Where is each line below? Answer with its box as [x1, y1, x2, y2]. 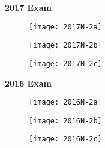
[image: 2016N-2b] [29, 116, 102, 125]
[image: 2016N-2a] [29, 98, 102, 107]
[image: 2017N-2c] [29, 59, 102, 68]
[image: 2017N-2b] [29, 41, 102, 50]
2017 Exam [5, 1, 52, 13]
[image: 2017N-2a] [29, 22, 102, 31]
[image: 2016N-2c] [29, 135, 102, 144]
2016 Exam [5, 76, 52, 89]
